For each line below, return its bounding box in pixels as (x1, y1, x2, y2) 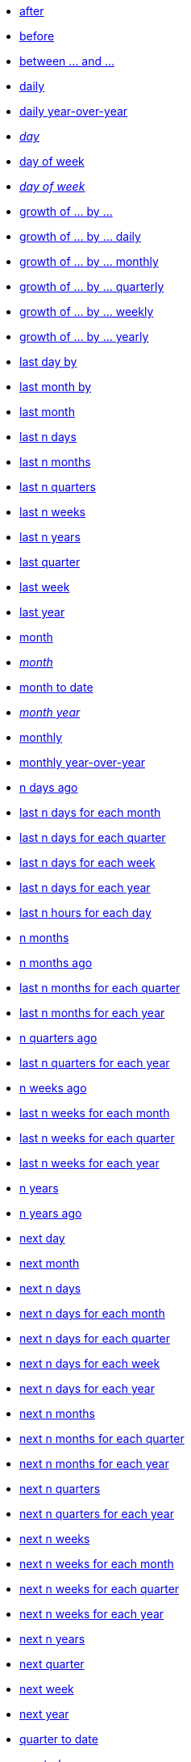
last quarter (19, 555, 81, 569)
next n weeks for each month (19, 1557, 174, 1571)
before (19, 29, 55, 43)
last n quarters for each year (19, 1056, 170, 1070)
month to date (19, 680, 93, 694)
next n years (19, 1632, 85, 1646)
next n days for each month (19, 1306, 165, 1320)
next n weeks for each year (19, 1607, 164, 1621)
